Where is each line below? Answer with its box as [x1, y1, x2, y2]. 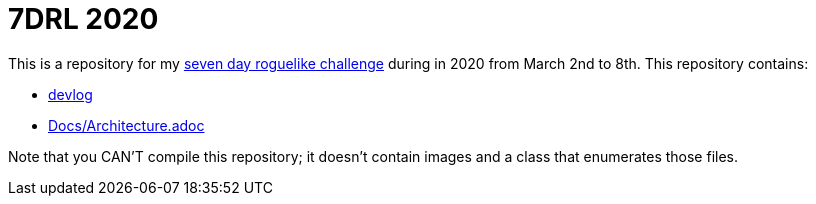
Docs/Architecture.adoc [48, 116, 205, 134]
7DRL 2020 [8, 2, 159, 36]
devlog [48, 85, 93, 103]
